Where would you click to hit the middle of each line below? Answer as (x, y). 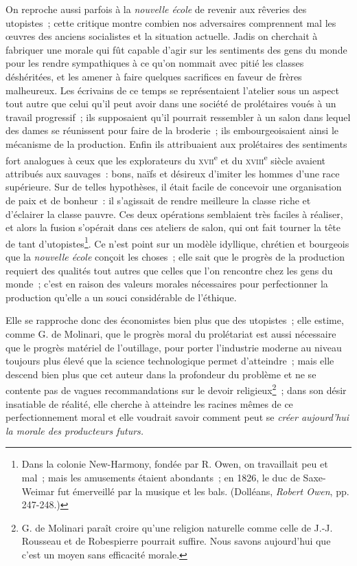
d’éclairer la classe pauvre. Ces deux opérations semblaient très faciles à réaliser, (174, 214)
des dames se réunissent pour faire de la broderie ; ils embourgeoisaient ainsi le (172, 130)
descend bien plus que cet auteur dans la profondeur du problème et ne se (161, 374)
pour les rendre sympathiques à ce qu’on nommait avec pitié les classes (155, 63)
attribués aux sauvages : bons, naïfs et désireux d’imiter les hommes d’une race (173, 173)
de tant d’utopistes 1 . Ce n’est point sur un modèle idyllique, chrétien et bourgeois (177, 242)
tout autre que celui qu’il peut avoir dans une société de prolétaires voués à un (171, 104)
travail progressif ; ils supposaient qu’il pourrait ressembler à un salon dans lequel (178, 117)
